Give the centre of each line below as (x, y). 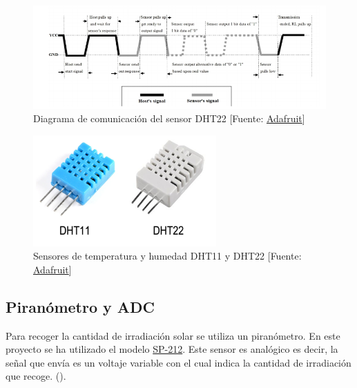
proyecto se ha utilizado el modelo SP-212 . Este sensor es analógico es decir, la (172, 349)
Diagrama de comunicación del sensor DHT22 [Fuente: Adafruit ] (169, 118)
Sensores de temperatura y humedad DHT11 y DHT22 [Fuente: (167, 256)
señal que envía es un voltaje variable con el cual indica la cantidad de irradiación (178, 362)
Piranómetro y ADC (80, 306)
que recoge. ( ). (36, 376)
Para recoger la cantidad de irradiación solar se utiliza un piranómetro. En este (173, 335)
